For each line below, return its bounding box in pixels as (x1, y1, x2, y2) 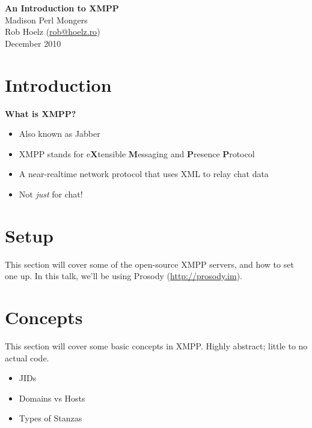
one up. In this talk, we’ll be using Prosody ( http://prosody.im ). (5, 270, 242, 282)
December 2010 (5, 37, 61, 49)
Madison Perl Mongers (5, 13, 88, 26)
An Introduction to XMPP (5, 2, 119, 14)
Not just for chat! (19, 187, 83, 200)
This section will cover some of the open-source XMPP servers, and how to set (5, 258, 294, 270)
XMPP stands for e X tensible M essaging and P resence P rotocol (19, 147, 255, 160)
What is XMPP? (5, 107, 76, 119)
